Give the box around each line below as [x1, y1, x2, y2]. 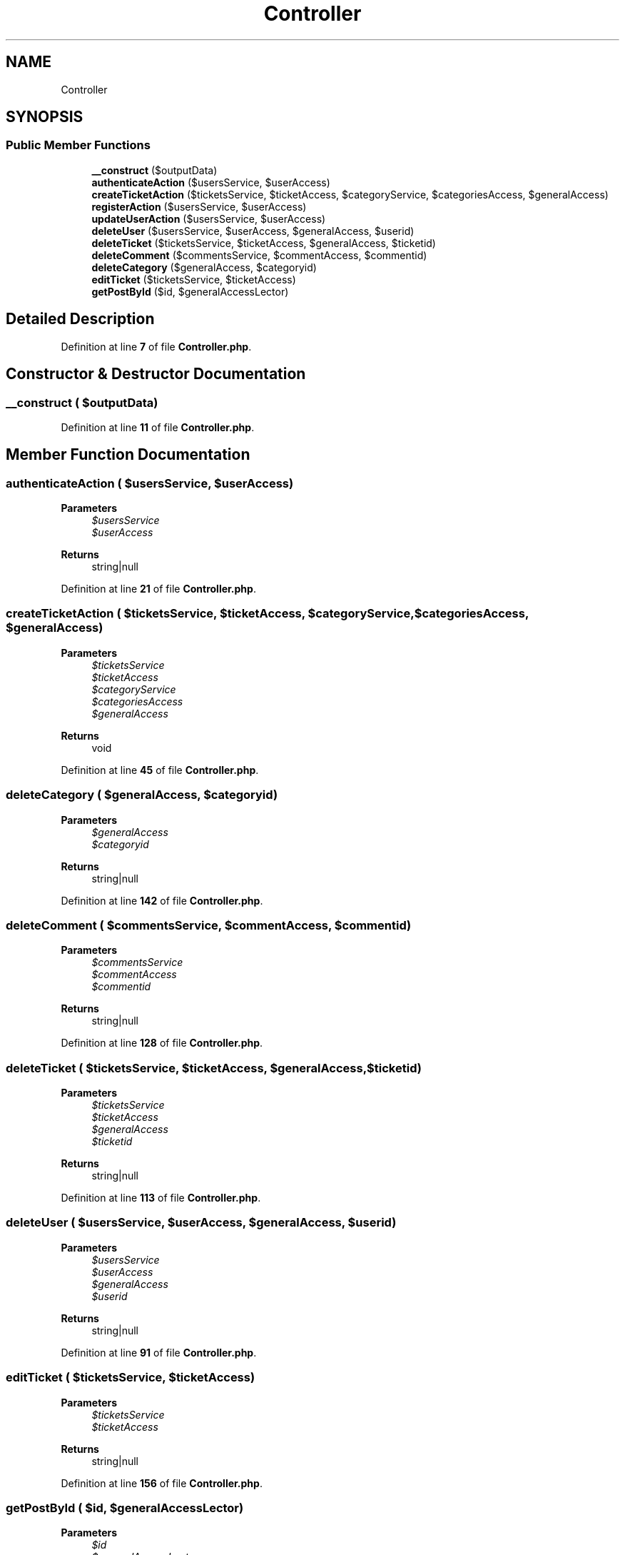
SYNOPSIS [6, 108, 83, 126]
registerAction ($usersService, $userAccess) [91, 200, 307, 213]
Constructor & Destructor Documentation [6, 365, 306, 383]
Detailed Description [6, 310, 155, 328]
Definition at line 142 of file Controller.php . [61, 894, 263, 907]
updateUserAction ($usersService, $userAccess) [91, 212, 326, 225]
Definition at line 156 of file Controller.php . [61, 1476, 263, 1489]
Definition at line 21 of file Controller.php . [61, 583, 256, 595]
